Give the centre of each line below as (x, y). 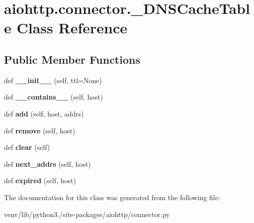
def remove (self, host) (40, 130)
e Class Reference (66, 28)
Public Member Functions (72, 59)
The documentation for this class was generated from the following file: (112, 197)
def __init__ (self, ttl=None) (53, 80)
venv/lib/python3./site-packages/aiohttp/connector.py (87, 214)
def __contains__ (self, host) (53, 97)
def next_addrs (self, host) (47, 164)
